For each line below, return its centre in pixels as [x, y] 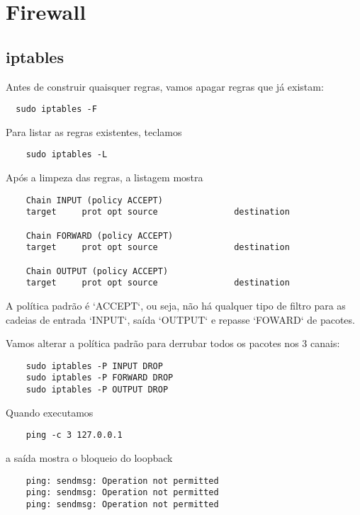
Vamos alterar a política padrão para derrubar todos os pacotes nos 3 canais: [173, 343]
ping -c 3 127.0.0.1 [74, 435]
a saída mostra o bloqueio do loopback [89, 457]
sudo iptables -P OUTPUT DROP [97, 390]
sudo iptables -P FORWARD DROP [100, 378]
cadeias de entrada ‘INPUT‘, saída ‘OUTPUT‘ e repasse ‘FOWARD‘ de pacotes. [180, 319]
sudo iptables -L [67, 155]
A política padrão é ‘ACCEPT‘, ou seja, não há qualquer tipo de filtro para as [176, 305]
